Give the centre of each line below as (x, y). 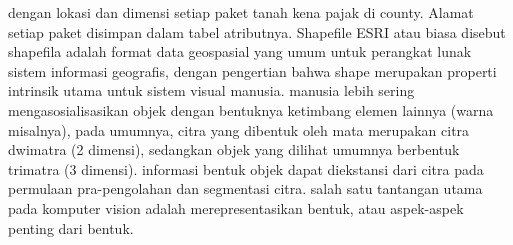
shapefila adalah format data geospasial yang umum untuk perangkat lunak (240, 51)
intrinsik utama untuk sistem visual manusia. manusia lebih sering (211, 90)
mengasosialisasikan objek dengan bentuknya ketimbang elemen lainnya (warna (251, 109)
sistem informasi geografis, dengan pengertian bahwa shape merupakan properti (252, 70)
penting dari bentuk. (71, 227)
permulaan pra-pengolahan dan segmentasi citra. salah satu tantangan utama (245, 188)
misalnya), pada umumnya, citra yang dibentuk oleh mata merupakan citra (239, 129)
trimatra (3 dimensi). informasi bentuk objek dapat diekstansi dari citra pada (246, 168)
